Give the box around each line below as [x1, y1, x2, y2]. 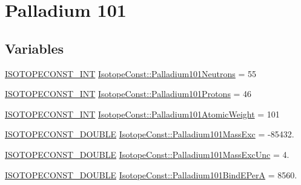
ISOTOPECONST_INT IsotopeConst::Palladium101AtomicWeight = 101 [5, 107, 280, 120]
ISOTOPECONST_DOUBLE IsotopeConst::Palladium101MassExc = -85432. [5, 128, 294, 140]
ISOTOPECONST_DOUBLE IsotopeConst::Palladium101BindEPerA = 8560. [5, 168, 297, 181]
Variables [5, 39, 64, 57]
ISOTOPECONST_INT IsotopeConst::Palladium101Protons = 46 [5, 87, 252, 100]
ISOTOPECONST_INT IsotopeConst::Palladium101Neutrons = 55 [5, 67, 257, 80]
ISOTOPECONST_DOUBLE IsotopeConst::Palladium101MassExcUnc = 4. [5, 148, 289, 160]
